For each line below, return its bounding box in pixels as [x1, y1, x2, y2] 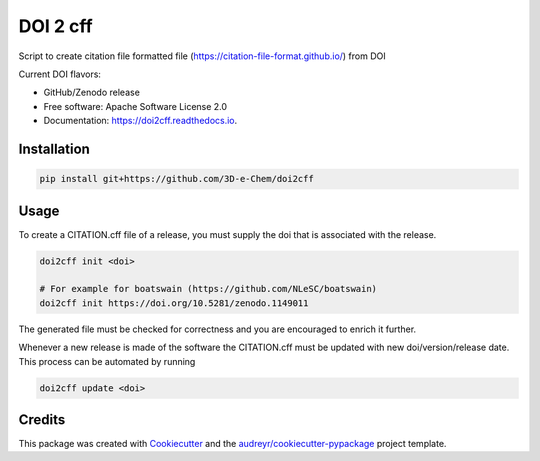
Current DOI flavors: [18, 68, 102, 80]
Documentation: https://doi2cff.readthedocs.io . [43, 115, 238, 127]
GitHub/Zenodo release [43, 86, 140, 99]
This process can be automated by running [18, 355, 196, 367]
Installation [18, 140, 90, 157]
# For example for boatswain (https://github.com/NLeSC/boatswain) [39, 283, 378, 295]
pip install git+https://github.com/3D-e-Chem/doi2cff [39, 173, 314, 185]
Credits [18, 411, 66, 428]
